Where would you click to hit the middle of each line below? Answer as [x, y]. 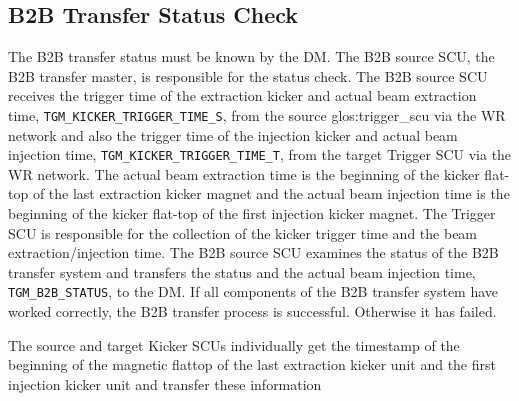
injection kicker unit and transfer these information [165, 383]
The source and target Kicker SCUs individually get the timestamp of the [234, 344]
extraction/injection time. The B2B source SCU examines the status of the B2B [253, 252]
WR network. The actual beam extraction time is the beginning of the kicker [244, 173]
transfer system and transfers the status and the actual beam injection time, [242, 271]
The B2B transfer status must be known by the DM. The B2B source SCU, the [251, 56]
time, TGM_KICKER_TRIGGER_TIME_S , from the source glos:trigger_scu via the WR [257, 114]
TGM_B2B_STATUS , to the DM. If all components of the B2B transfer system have [253, 291]
